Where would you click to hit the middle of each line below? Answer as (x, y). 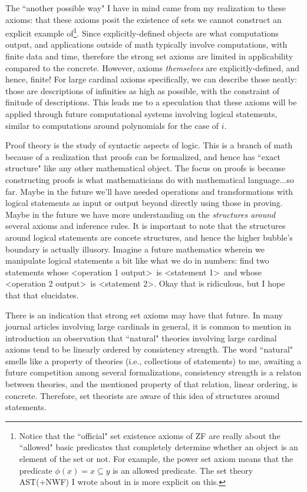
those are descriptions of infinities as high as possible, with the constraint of (143, 90)
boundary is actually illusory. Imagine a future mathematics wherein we (135, 249)
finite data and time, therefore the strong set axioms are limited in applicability (149, 56)
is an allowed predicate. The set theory (183, 470)
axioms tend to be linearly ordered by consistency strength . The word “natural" (149, 349)
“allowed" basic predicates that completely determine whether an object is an (159, 447)
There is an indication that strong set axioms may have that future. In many (144, 315)
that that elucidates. (42, 295)
